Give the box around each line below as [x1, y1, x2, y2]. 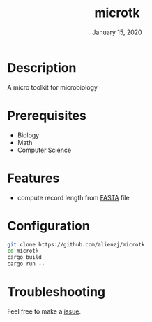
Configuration [7, 218, 91, 234]
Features [7, 170, 60, 186]
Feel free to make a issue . [7, 307, 82, 316]
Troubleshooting [7, 284, 106, 300]
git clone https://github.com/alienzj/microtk [7, 241, 145, 248]
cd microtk [7, 247, 39, 255]
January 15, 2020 [92, 28, 142, 36]
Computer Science [17, 146, 72, 154]
